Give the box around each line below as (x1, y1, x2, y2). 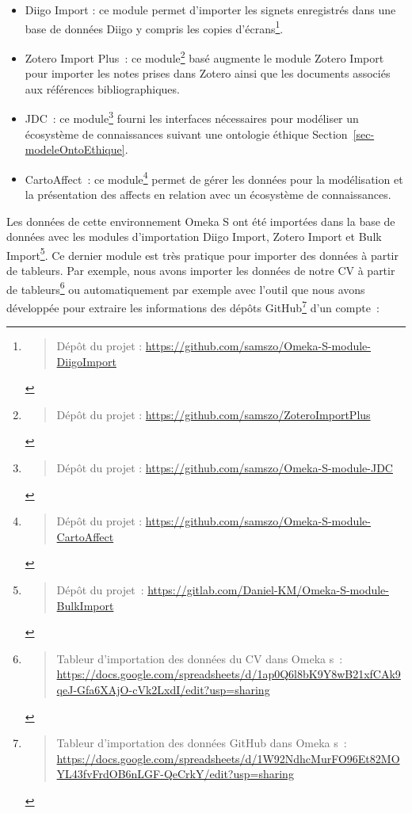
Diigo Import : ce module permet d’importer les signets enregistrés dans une (25, 2, 396, 17)
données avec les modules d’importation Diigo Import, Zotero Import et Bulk (6, 228, 382, 245)
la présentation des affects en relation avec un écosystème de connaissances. (25, 185, 391, 202)
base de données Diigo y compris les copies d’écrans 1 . (25, 17, 284, 36)
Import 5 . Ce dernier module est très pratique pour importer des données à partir (6, 244, 399, 263)
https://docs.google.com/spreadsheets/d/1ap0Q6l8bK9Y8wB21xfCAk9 (56, 666, 401, 682)
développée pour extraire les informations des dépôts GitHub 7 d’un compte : (6, 296, 380, 315)
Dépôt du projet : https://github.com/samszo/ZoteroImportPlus (56, 406, 371, 422)
